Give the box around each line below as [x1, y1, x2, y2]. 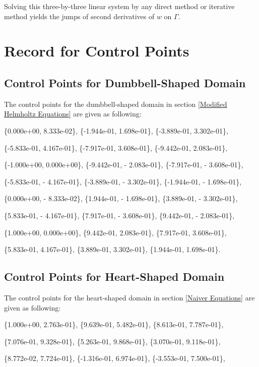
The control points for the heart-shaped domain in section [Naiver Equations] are [4, 292, 255, 302]
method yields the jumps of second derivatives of [4, 11, 155, 21]
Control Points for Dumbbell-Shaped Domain [4, 75, 246, 90]
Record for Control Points [4, 40, 189, 61]
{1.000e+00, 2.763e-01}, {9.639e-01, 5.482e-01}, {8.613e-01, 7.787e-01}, [4, 319, 224, 330]
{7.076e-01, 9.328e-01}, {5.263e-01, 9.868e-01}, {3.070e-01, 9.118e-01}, [4, 336, 221, 346]
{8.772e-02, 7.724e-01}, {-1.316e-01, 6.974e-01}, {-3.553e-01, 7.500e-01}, [4, 353, 225, 363]
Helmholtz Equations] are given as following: [4, 108, 142, 119]
